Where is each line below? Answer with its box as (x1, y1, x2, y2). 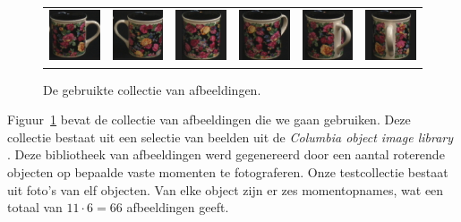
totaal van (7, 198, 63, 217)
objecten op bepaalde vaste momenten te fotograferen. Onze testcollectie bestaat (7, 162, 448, 181)
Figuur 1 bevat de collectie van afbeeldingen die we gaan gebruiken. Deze (7, 110, 411, 129)
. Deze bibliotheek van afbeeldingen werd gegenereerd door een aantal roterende (7, 145, 445, 164)
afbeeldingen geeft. (126, 198, 229, 217)
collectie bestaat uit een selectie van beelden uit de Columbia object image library (7, 127, 454, 146)
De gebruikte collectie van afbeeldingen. (43, 80, 261, 98)
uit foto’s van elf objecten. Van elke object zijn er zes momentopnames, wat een (7, 180, 444, 199)
